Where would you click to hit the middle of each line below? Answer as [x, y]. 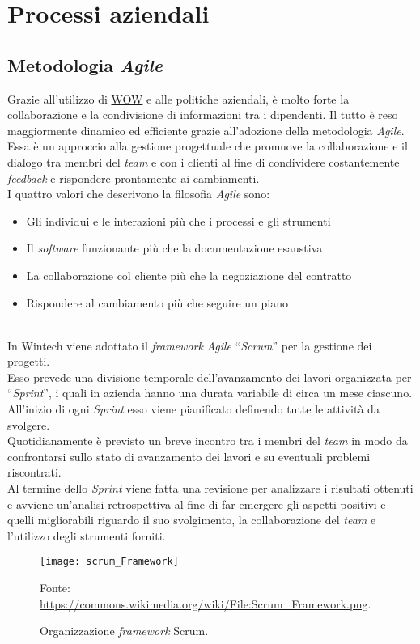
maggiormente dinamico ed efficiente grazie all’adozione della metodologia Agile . [206, 130]
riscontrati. [34, 472]
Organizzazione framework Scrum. [124, 631]
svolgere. [29, 424]
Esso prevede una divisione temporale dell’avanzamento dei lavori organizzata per [210, 377]
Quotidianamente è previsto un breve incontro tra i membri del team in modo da [208, 441]
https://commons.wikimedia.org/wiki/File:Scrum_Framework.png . [206, 603]
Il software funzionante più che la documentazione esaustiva [174, 248]
